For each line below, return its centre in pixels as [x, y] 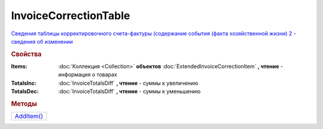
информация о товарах [88, 75]
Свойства [26, 54]
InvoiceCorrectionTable [71, 16]
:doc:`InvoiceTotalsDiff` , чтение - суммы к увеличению [128, 83]
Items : [19, 66]
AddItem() [29, 116]
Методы [24, 103]
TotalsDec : [25, 91]
